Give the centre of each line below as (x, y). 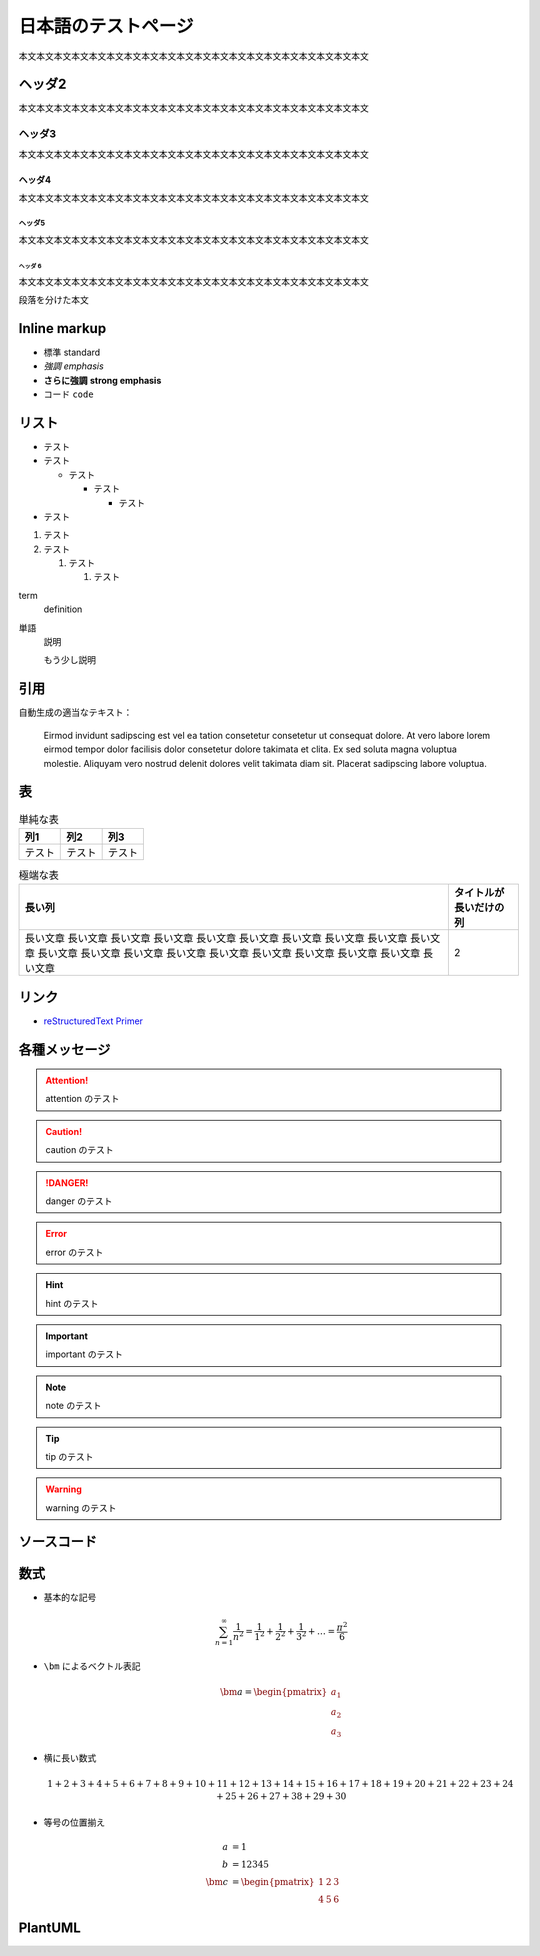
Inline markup (62, 328)
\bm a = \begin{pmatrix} (274, 1691)
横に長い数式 (70, 1757)
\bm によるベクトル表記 (92, 1666)
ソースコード (57, 1541)
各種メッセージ (64, 1049)
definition (63, 609)
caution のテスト (79, 1150)
